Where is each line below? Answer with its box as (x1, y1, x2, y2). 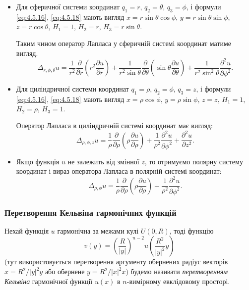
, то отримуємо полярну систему (144, 156, 243, 166)
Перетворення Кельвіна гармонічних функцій (4, 206, 177, 218)
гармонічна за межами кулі (57, 225, 139, 236)
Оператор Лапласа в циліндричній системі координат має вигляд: (16, 120, 213, 131)
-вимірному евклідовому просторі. (126, 276, 230, 286)
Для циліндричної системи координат (16, 84, 129, 94)
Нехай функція (4, 225, 49, 236)
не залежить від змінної (67, 156, 139, 166)
